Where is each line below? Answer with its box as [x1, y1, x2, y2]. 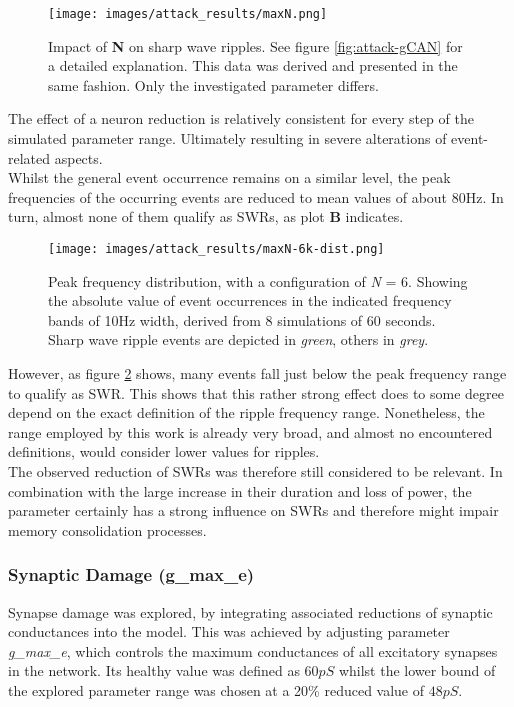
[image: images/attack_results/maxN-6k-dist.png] [48, 242, 385, 256]
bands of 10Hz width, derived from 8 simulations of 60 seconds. [48, 309, 436, 330]
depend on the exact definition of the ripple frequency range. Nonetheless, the [8, 402, 485, 423]
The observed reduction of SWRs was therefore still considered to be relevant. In [8, 461, 503, 481]
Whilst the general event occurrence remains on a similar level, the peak [8, 167, 451, 188]
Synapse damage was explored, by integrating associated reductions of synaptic [8, 601, 493, 622]
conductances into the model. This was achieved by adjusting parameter [8, 621, 450, 642]
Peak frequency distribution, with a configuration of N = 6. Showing [48, 270, 468, 291]
